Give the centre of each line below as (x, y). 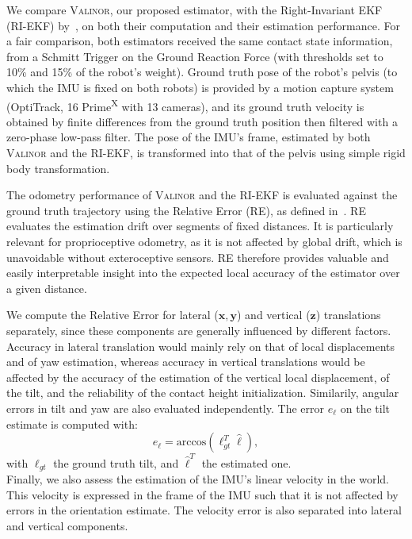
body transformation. (58, 168)
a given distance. (47, 288)
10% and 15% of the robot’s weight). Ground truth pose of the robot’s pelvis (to (202, 72)
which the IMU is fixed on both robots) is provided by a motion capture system (200, 87)
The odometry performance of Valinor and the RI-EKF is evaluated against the (202, 195)
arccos (191, 443)
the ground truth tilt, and (116, 462)
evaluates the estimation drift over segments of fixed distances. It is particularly (200, 226)
